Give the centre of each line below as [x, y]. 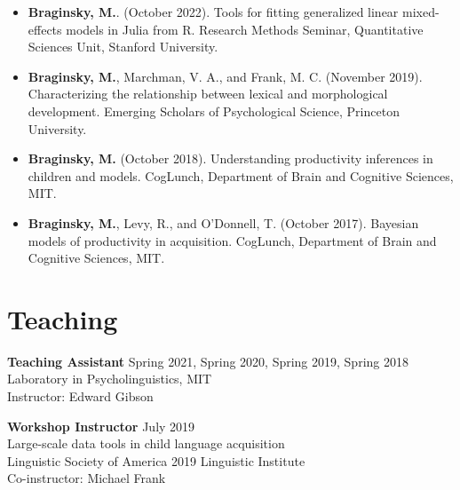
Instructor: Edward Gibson [80, 396]
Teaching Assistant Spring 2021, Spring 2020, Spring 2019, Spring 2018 [208, 361]
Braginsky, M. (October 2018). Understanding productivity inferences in [230, 158]
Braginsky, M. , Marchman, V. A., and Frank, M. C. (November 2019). [225, 76]
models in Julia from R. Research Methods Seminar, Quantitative [245, 29]
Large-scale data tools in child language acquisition [146, 443]
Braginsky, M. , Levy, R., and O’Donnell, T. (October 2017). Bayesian [223, 222]
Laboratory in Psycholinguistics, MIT [110, 379]
